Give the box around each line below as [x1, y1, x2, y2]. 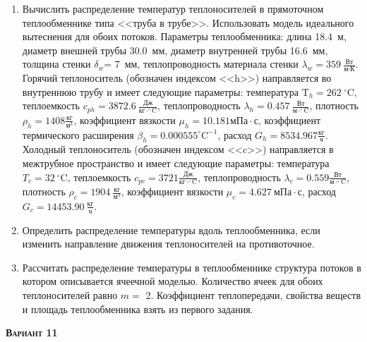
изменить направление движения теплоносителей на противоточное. [22, 236, 315, 251]
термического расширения [22, 127, 134, 142]
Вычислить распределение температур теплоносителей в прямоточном [22, 1, 324, 16]
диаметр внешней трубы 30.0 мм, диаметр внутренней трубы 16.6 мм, [22, 42, 328, 57]
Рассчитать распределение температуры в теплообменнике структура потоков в [22, 259, 361, 274]
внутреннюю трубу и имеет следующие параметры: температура [22, 84, 299, 99]
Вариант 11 [6, 325, 58, 340]
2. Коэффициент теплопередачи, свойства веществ [145, 288, 361, 303]
